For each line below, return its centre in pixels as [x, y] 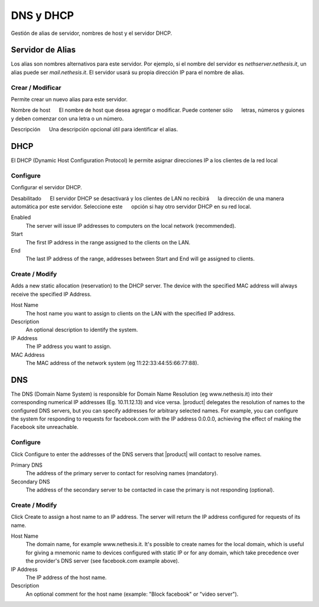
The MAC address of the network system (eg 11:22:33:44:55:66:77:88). [112, 363]
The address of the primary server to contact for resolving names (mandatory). [122, 473]
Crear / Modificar [36, 88]
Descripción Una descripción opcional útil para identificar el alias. [95, 130]
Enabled [21, 217]
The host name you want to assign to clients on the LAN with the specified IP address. [131, 313]
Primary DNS [27, 465]
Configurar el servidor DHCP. [46, 188]
